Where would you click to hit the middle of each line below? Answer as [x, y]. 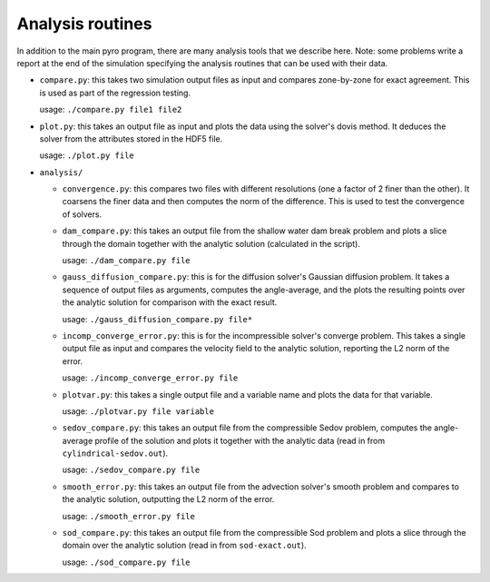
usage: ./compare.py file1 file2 [111, 110]
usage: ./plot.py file [87, 155]
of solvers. [82, 214]
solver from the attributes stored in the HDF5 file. [131, 138]
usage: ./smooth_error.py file [128, 516]
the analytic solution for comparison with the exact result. [170, 302]
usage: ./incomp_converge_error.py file [150, 378]
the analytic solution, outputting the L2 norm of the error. [168, 499]
